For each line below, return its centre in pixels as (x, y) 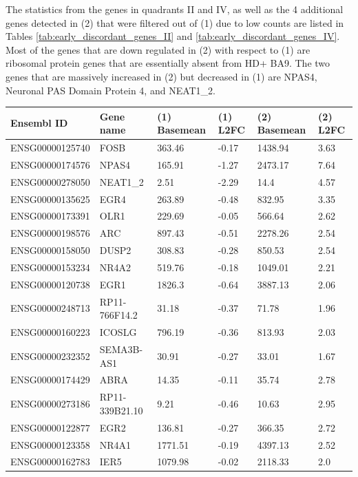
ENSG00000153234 (50, 267)
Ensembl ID (39, 123)
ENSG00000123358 (50, 444)
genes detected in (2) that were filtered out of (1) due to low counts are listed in (175, 22)
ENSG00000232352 (50, 356)
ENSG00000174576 (50, 164)
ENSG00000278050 (50, 181)
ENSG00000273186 (50, 404)
